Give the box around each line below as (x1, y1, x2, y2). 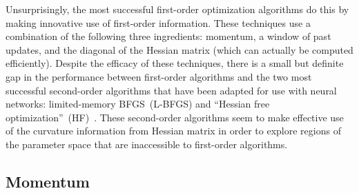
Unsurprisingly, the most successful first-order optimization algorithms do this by (6, 2, 349, 16)
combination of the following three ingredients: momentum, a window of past (6, 29, 331, 43)
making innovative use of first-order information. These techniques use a (6, 15, 311, 30)
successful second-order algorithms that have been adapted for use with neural (6, 83, 337, 97)
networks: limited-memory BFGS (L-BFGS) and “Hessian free (6, 96, 270, 111)
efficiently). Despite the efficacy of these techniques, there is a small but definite (6, 56, 344, 70)
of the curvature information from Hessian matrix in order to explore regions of (6, 123, 341, 138)
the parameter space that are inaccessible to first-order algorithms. (6, 136, 288, 151)
